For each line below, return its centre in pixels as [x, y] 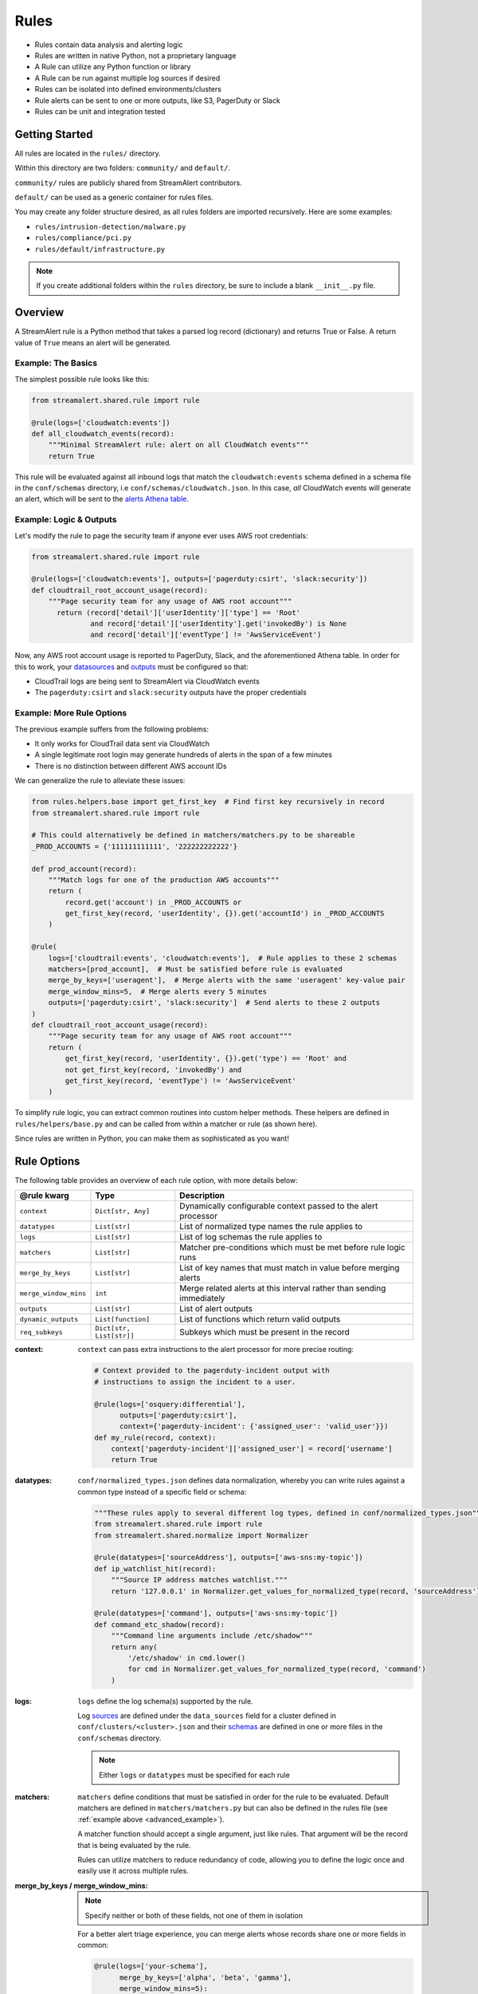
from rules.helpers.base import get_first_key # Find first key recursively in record [208, 802]
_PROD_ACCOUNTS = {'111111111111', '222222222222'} [135, 846]
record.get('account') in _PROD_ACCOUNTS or [153, 902]
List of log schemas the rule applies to [251, 1237]
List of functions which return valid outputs [260, 1319]
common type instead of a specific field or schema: [162, 1492]
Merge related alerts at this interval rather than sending [283, 1288]
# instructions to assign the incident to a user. [195, 1381]
